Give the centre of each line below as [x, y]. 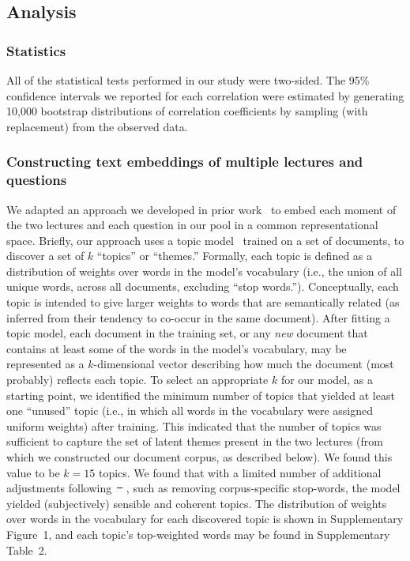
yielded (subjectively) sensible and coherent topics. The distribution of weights [197, 503]
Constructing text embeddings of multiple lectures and [185, 162]
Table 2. [27, 550]
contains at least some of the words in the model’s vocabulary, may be [177, 348]
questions [37, 180]
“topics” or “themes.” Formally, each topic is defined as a [235, 256]
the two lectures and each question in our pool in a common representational [192, 225]
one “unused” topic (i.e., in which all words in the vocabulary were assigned [190, 410]
